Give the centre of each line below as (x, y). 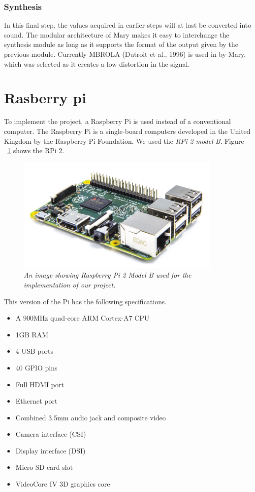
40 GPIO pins (36, 367)
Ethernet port (36, 401)
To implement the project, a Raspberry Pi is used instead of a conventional (117, 121)
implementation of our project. (70, 284)
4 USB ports (34, 351)
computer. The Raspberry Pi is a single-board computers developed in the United (127, 131)
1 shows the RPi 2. (36, 150)
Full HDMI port (40, 384)
